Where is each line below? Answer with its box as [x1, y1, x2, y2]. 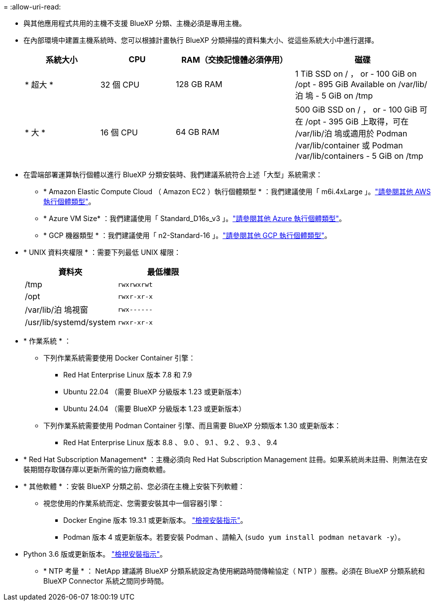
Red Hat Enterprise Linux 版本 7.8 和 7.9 [63, 370, 192, 379]
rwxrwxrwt [117, 280, 153, 288]
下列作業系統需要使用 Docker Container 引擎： [43, 354, 196, 362]
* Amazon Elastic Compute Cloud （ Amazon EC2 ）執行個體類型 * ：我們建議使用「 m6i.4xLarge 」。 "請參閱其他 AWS [43, 187, 431, 196]
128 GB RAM [176, 79, 222, 89]
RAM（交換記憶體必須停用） [181, 55, 288, 65]
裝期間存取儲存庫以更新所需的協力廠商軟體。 [23, 465, 170, 474]
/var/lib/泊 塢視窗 [25, 305, 88, 315]
